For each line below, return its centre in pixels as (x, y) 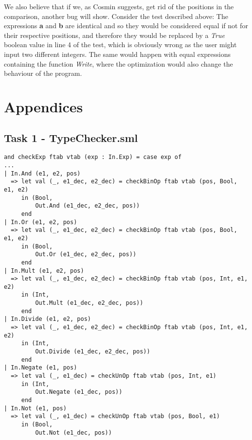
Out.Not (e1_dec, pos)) (73, 432)
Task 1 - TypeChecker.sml (71, 137)
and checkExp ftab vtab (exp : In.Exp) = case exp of (93, 157)
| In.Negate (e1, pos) (41, 368)
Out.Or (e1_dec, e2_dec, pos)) (86, 255)
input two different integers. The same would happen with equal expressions (117, 54)
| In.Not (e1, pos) (35, 408)
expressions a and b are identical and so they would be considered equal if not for (126, 26)
